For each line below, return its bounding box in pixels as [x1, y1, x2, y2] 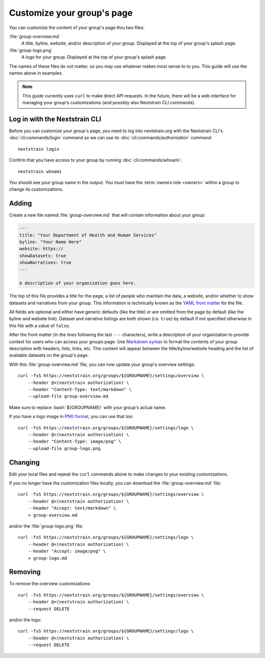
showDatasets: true [19, 253, 66, 258]
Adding [9, 199, 32, 208]
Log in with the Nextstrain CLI [9, 115, 102, 123]
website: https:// [19, 246, 64, 252]
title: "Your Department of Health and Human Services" [19, 232, 157, 238]
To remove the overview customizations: [9, 581, 91, 587]
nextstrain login [18, 146, 59, 152]
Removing [9, 568, 41, 576]
